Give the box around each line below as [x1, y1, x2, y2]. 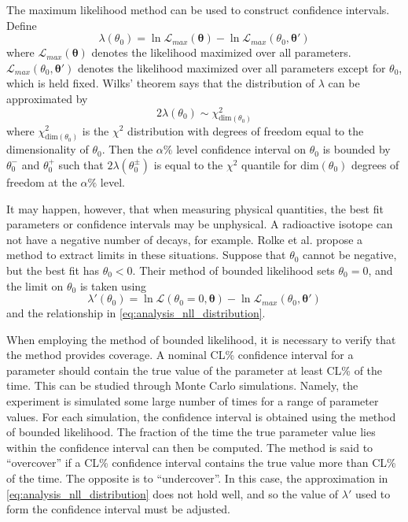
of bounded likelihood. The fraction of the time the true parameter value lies [6, 424, 376, 440]
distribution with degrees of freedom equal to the [127, 122, 364, 139]
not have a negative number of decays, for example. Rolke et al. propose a [6, 231, 363, 247]
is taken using [79, 277, 147, 294]
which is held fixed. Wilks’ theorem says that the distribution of [6, 75, 315, 91]
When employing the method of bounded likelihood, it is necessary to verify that [6, 331, 396, 347]
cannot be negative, [303, 246, 397, 263]
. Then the [101, 141, 153, 157]
